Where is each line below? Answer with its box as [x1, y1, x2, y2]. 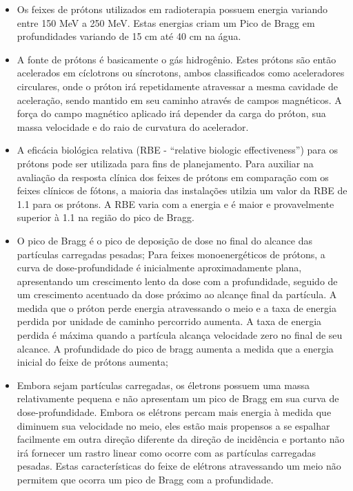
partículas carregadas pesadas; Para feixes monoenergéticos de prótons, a [17, 247, 325, 261]
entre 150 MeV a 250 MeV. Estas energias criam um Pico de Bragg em [17, 15, 315, 30]
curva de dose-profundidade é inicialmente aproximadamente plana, [17, 260, 302, 275]
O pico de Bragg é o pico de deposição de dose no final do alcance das [17, 233, 312, 247]
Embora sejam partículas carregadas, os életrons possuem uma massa [17, 377, 310, 392]
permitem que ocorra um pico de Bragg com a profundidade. [17, 472, 274, 486]
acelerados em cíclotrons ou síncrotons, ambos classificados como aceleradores [17, 65, 345, 80]
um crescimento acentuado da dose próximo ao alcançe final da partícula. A [17, 287, 337, 302]
